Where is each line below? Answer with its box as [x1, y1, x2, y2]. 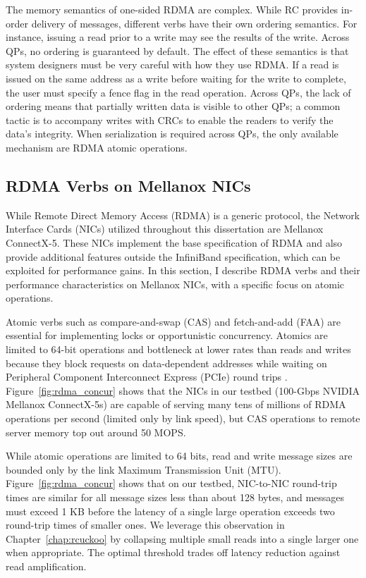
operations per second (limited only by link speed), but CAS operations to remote [6, 411, 360, 426]
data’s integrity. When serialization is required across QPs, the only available [6, 126, 338, 141]
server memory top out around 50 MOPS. [6, 424, 186, 439]
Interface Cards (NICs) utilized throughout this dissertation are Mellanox [6, 221, 324, 236]
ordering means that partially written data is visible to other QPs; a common [6, 99, 341, 113]
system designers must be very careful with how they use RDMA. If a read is [6, 57, 339, 72]
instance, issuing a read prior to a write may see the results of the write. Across [6, 30, 350, 44]
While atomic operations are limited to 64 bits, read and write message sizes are [6, 448, 353, 463]
